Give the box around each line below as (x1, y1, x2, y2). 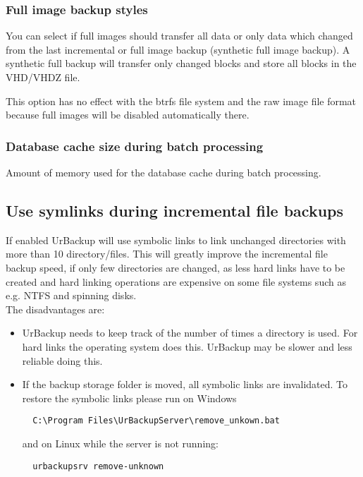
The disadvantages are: (6, 301, 105, 316)
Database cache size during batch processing (6, 137, 264, 155)
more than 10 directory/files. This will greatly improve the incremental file (6, 246, 328, 261)
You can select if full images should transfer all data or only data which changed (6, 28, 353, 43)
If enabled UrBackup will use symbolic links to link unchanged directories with (6, 232, 346, 247)
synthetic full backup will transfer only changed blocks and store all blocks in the (6, 56, 357, 71)
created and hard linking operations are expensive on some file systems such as (6, 274, 346, 289)
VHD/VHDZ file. (6, 70, 80, 84)
